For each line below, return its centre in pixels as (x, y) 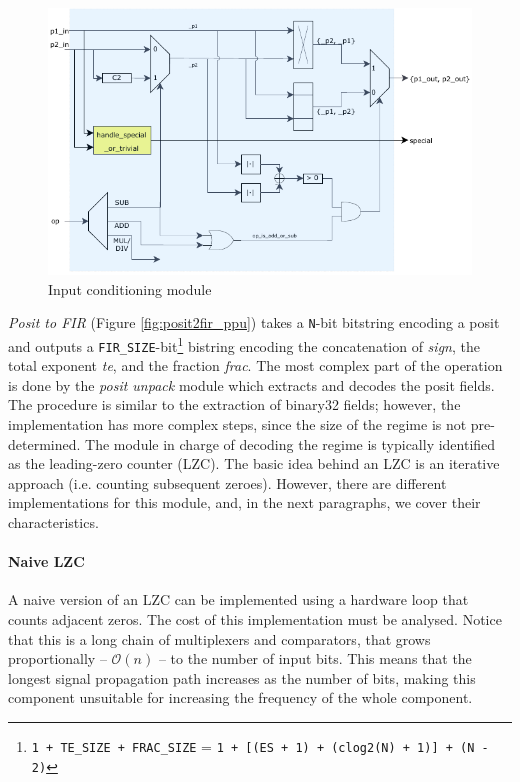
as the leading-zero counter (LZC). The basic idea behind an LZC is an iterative (254, 463)
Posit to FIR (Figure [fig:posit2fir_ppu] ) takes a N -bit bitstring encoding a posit (254, 322)
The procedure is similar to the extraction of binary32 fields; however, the (234, 404)
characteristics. (53, 522)
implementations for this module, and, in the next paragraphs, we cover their (244, 502)
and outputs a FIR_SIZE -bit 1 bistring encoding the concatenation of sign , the (244, 344)
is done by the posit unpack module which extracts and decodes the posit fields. (251, 384)
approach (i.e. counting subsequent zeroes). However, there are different (227, 482)
